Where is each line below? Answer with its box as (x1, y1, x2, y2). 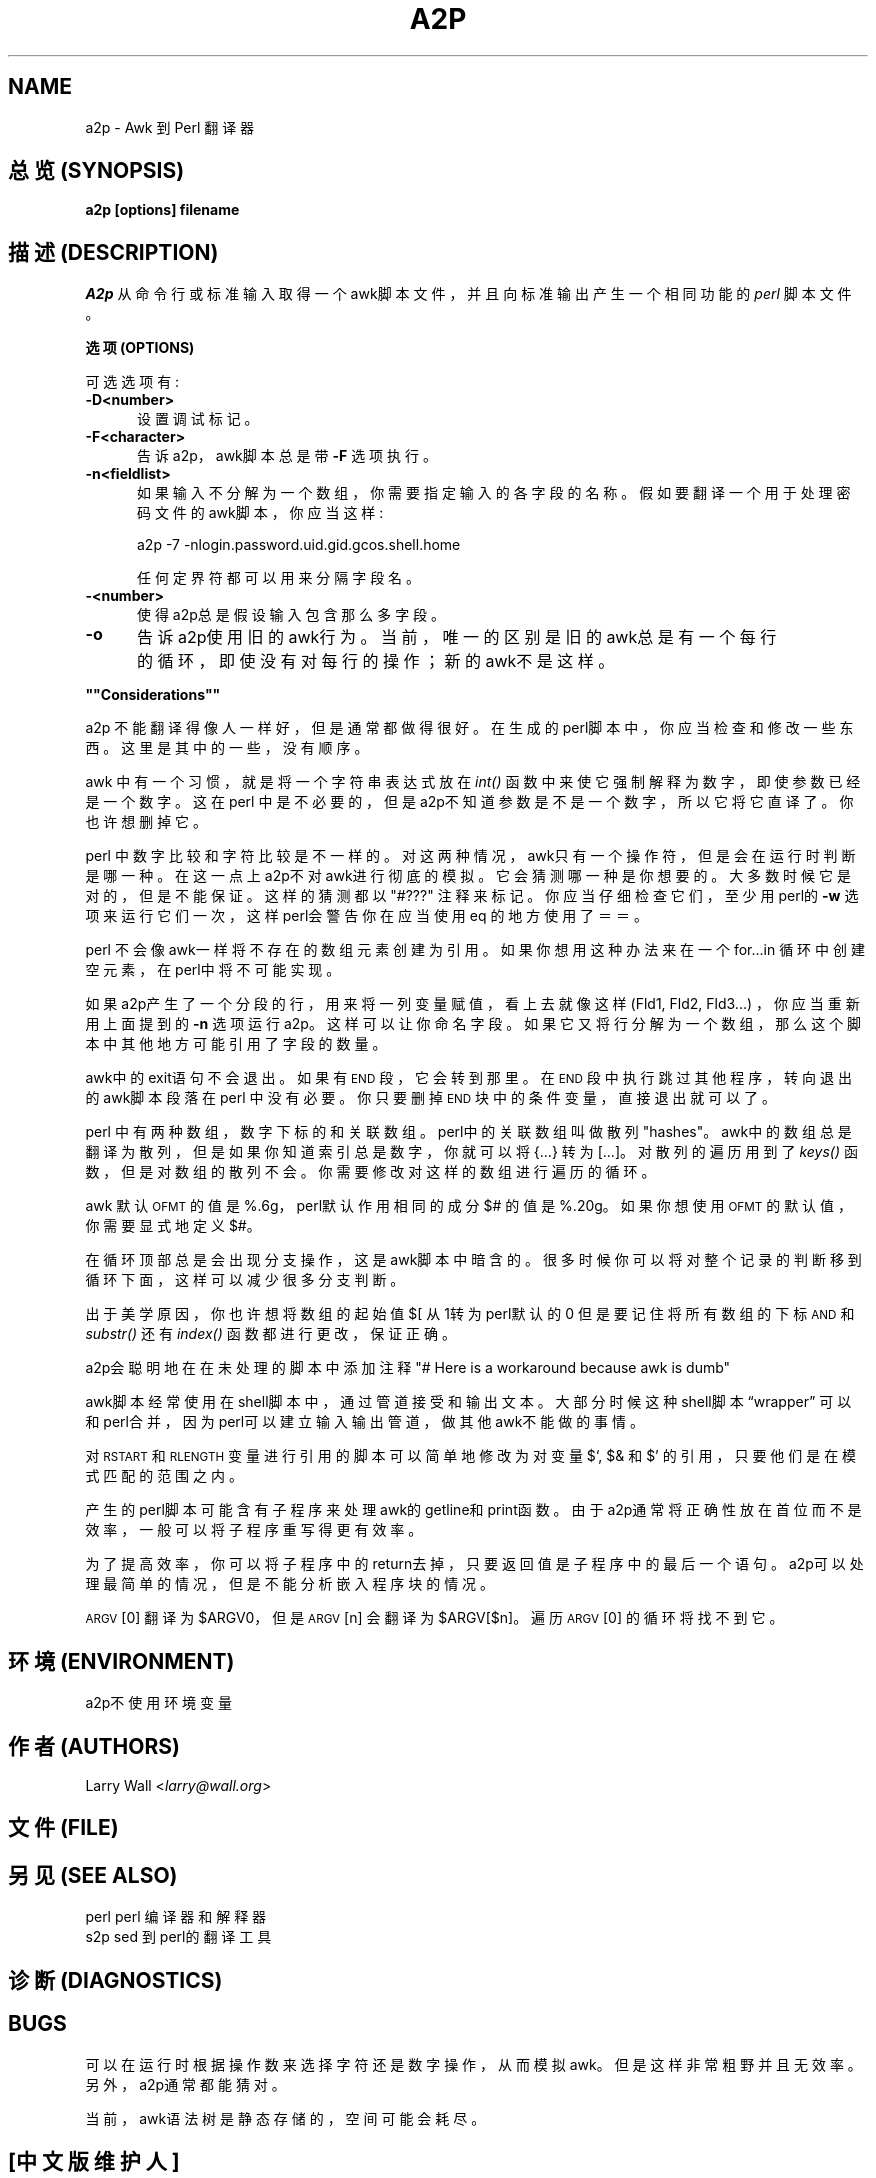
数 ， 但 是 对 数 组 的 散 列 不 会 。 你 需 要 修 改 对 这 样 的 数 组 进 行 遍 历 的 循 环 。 (85, 1163, 656, 1181)
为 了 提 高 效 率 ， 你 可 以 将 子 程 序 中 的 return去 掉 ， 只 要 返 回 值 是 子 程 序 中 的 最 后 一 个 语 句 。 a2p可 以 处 (85, 1555, 864, 1573)
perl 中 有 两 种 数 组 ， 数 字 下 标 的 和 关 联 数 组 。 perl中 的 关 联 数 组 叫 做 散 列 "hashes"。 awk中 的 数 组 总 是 (85, 1123, 852, 1141)
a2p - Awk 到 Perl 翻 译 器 (85, 118, 255, 136)
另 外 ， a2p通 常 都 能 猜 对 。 (85, 2075, 286, 2093)
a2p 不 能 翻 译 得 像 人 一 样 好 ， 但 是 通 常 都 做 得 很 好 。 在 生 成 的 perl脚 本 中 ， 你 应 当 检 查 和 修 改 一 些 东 (85, 719, 854, 737)
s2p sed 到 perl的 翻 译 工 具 (85, 1928, 272, 1946)
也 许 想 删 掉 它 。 (85, 813, 208, 831)
